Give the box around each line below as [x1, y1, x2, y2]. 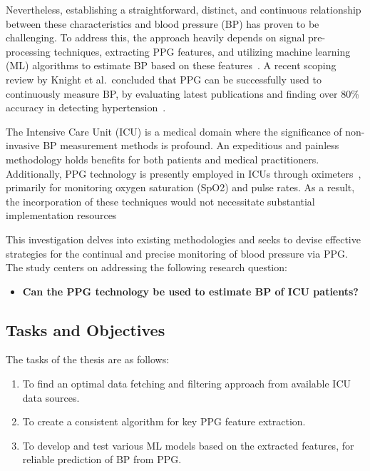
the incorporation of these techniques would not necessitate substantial [6, 193, 315, 208]
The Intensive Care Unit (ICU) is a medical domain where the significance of [6, 123, 342, 138]
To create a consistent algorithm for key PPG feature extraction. [22, 414, 306, 429]
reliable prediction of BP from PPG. [22, 452, 182, 467]
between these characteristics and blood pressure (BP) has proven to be [6, 16, 319, 31]
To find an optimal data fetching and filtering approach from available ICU [22, 376, 351, 391]
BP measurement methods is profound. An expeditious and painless [43, 138, 339, 153]
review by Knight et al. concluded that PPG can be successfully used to [6, 71, 322, 86]
